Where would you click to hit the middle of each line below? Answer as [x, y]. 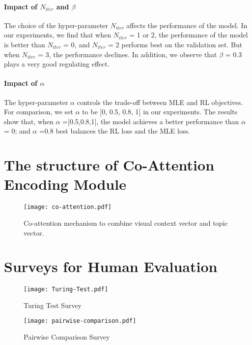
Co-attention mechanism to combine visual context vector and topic [126, 223]
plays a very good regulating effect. [57, 64]
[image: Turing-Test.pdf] [66, 290]
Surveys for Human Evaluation [111, 266]
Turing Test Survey [53, 305]
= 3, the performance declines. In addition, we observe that [127, 54]
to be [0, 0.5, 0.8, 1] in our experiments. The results [160, 112]
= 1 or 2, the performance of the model [189, 35]
